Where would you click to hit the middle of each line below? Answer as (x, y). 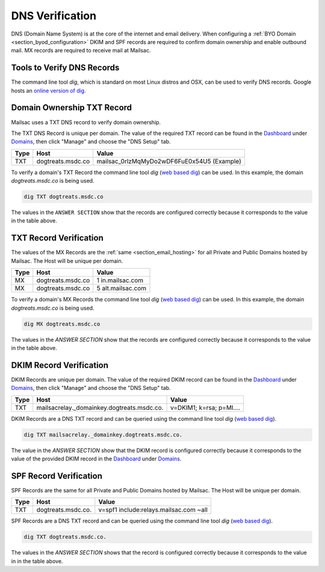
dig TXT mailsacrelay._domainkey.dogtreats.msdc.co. (103, 435)
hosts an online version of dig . (49, 90)
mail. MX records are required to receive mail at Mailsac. (81, 51)
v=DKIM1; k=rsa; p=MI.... (206, 407)
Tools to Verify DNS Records (65, 68)
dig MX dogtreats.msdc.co (62, 324)
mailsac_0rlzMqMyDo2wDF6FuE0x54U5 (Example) (169, 161)
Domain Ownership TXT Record (72, 108)
